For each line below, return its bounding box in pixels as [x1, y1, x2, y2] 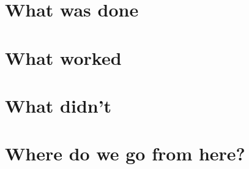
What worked [5, 45, 122, 70]
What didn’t [5, 92, 112, 118]
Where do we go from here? [5, 141, 245, 166]
